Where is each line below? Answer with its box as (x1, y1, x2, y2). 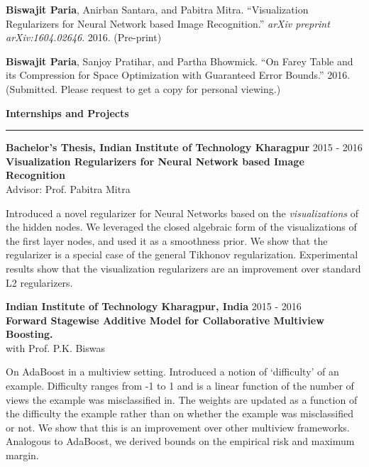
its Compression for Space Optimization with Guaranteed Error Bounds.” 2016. (6, 67, 351, 82)
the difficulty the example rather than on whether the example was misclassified (6, 406, 353, 421)
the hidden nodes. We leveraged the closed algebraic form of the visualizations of (6, 219, 357, 234)
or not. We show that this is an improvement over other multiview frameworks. (6, 419, 350, 434)
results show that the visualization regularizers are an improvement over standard (6, 260, 361, 275)
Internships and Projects (6, 105, 129, 120)
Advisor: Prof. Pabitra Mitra (6, 181, 131, 196)
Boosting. (6, 326, 53, 341)
